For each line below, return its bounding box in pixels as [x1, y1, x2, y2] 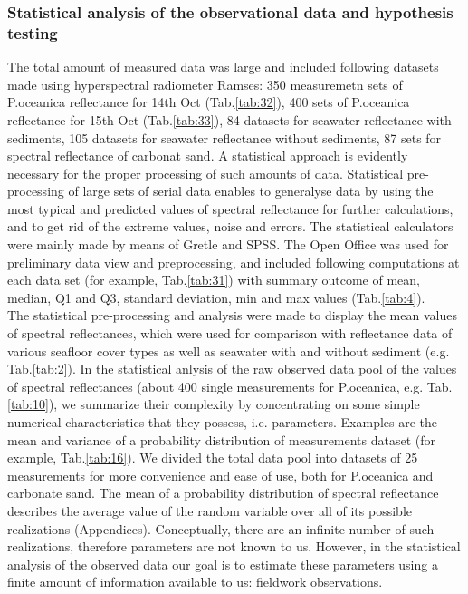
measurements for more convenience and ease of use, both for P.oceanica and [7, 465, 434, 484]
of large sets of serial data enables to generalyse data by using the [68, 181, 434, 200]
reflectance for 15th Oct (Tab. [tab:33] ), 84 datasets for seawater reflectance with [7, 110, 452, 129]
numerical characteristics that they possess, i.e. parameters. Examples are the [7, 413, 438, 432]
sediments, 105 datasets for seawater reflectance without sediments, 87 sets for [7, 128, 442, 147]
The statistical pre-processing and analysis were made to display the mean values [7, 306, 457, 325]
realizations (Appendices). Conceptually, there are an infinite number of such [7, 519, 435, 538]
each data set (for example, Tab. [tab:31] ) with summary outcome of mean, [7, 270, 420, 289]
